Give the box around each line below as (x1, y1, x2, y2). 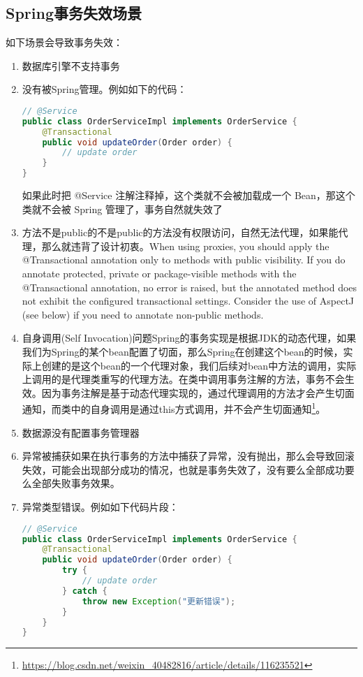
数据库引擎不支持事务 (22, 58, 120, 73)
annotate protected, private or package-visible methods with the (22, 266, 297, 281)
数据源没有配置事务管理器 (22, 425, 140, 439)
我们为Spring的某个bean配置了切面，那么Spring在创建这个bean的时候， (22, 344, 343, 359)
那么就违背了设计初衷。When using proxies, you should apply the (41, 238, 329, 253)
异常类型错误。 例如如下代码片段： (22, 500, 179, 514)
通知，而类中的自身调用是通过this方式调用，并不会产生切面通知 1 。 (22, 400, 326, 416)
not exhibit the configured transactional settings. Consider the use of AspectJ (22, 293, 355, 308)
